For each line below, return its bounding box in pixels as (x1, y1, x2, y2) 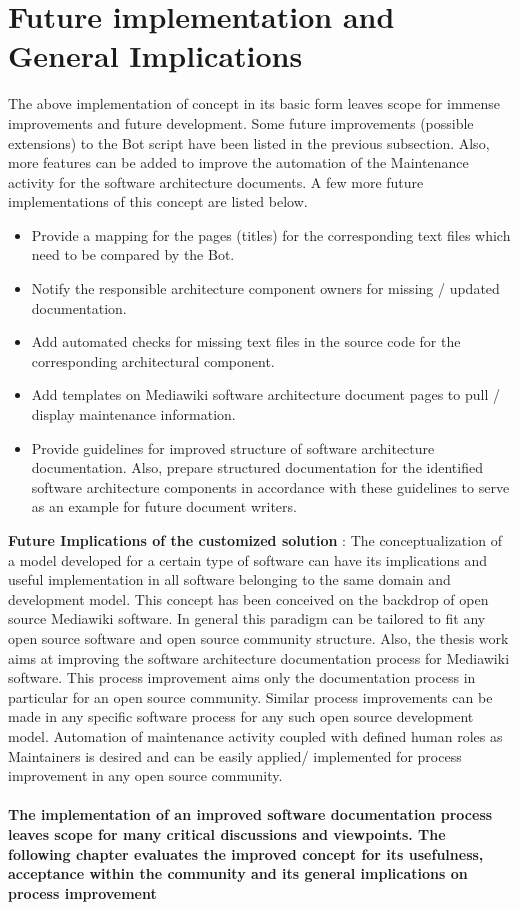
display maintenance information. (31, 404, 236, 425)
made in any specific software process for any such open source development (8, 706, 474, 727)
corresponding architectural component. (31, 350, 275, 371)
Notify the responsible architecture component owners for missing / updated (31, 278, 500, 299)
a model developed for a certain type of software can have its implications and (8, 549, 488, 570)
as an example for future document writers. (31, 496, 297, 517)
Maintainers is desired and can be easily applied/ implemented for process (8, 745, 462, 766)
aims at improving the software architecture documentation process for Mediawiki (8, 647, 510, 668)
